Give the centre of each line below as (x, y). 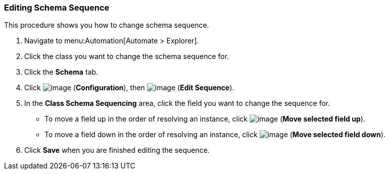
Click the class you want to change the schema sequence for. (127, 56)
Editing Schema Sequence (57, 8)
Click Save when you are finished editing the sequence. (117, 150)
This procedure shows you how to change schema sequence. (107, 25)
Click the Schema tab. (61, 72)
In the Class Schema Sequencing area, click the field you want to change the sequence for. (177, 103)
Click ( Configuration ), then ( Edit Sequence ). (129, 88)
